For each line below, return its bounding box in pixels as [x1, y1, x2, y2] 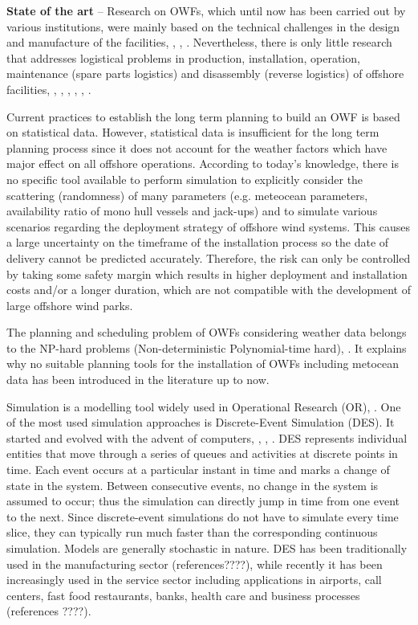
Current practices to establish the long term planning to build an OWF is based [6, 108, 400, 125]
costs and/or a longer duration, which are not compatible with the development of [6, 281, 411, 298]
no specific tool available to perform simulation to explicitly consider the [6, 170, 363, 187]
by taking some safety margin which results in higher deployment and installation [6, 265, 408, 282]
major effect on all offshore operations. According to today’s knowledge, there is [6, 155, 399, 172]
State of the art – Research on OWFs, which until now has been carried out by [6, 2, 406, 18]
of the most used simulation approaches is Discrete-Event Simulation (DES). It [6, 414, 395, 431]
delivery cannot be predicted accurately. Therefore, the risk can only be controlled [6, 249, 411, 266]
